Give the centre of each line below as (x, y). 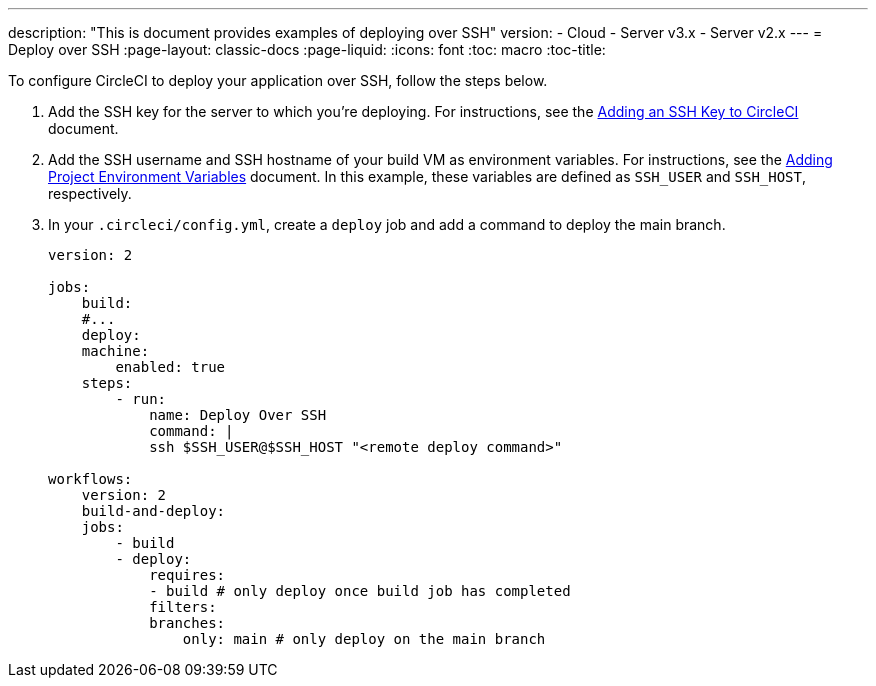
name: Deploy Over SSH (238, 415)
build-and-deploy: (153, 511)
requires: (187, 575)
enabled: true (170, 367)
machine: (115, 351)
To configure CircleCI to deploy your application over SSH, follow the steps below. (278, 80)
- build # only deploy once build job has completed (360, 591)
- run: (141, 399)
